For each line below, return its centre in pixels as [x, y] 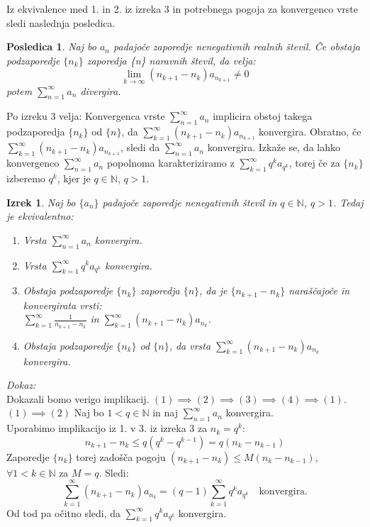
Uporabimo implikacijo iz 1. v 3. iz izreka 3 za [107, 428]
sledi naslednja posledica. [61, 22]
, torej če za [314, 163]
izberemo [26, 178]
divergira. [101, 90]
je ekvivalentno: [40, 216]
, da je [213, 290]
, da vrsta [190, 345]
